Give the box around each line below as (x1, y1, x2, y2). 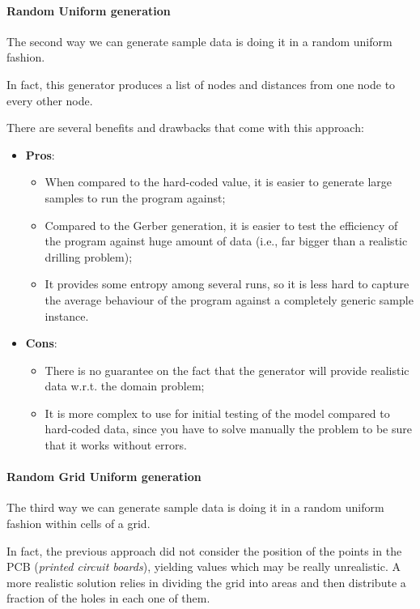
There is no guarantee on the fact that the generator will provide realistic (45, 361, 409, 378)
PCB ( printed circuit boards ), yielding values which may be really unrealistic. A (6, 558, 401, 575)
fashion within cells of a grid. (6, 515, 151, 532)
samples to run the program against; (45, 189, 226, 206)
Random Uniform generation (6, 2, 171, 19)
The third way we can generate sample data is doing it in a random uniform (6, 499, 384, 516)
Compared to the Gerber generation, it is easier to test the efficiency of (45, 216, 398, 233)
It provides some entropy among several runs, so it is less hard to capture (45, 275, 409, 292)
